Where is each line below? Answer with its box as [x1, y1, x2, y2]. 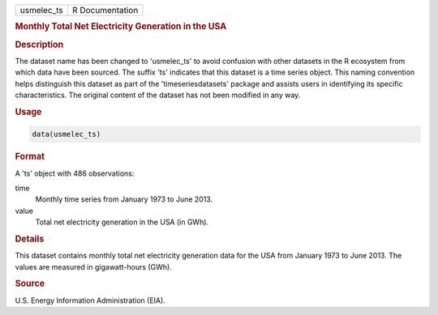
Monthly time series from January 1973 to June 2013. [35, 194, 213, 204]
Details [15, 233, 45, 245]
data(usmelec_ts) [32, 130, 101, 139]
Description [15, 39, 64, 50]
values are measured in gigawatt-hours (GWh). [15, 262, 172, 271]
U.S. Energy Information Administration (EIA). [15, 296, 165, 305]
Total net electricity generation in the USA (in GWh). [35, 217, 209, 227]
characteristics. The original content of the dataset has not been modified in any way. [15, 90, 301, 100]
